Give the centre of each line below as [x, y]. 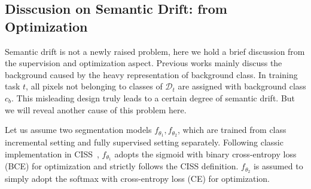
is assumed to [278, 166]
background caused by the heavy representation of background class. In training [151, 74]
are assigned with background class [242, 86]
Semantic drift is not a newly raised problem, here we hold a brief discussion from [155, 51]
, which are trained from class [232, 130]
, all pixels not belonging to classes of [94, 86]
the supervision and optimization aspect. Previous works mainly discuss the [144, 63]
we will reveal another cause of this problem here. [96, 109]
